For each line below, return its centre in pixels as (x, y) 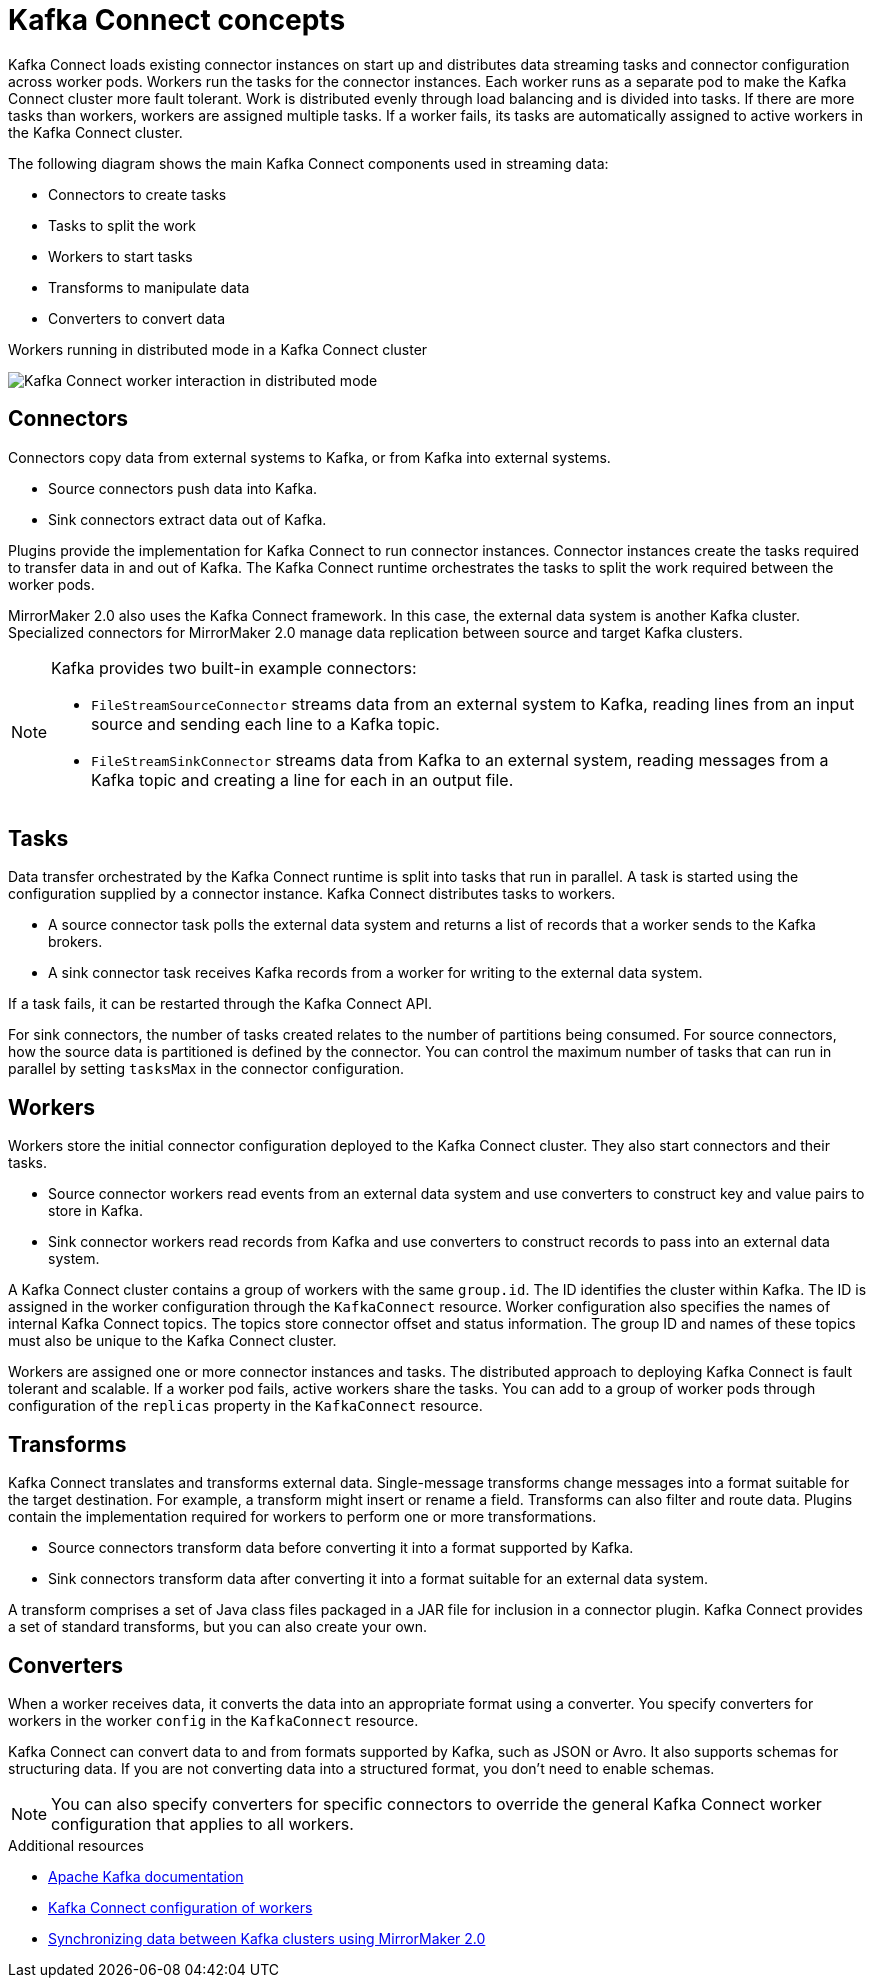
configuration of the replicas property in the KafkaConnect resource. (245, 1406)
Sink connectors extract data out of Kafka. (187, 519)
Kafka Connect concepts (177, 20)
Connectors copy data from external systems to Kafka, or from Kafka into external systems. (309, 457)
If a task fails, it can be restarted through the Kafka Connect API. (220, 1004)
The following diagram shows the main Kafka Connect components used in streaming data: (308, 163)
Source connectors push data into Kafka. (183, 488)
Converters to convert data (137, 318)
